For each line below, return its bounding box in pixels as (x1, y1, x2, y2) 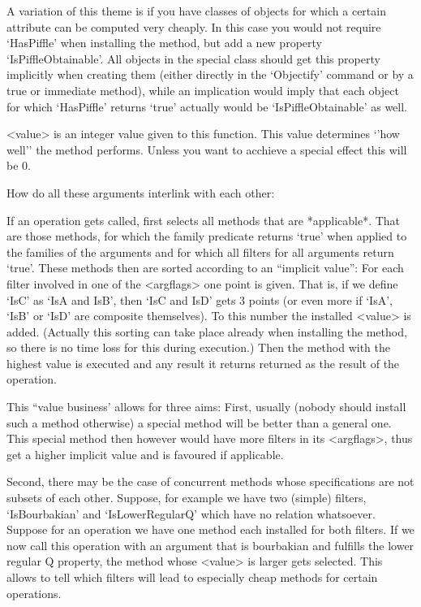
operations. (6, 584, 62, 601)
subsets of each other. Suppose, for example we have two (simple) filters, (6, 489, 367, 506)
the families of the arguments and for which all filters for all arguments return (6, 243, 394, 260)
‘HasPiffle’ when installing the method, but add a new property (6, 34, 322, 51)
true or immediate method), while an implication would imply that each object (6, 81, 399, 98)
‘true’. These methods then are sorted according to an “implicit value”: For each (6, 259, 404, 276)
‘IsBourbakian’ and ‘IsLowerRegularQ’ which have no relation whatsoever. (6, 505, 376, 522)
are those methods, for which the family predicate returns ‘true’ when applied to (6, 228, 407, 245)
